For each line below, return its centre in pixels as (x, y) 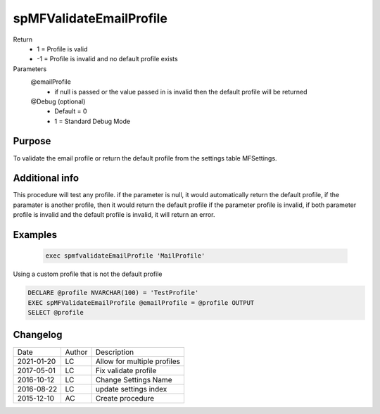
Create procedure (125, 398)
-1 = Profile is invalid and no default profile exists (108, 59)
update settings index (131, 389)
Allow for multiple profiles (138, 361)
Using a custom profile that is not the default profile (88, 274)
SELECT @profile (56, 313)
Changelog (38, 335)
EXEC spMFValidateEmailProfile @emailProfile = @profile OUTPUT (141, 302)
